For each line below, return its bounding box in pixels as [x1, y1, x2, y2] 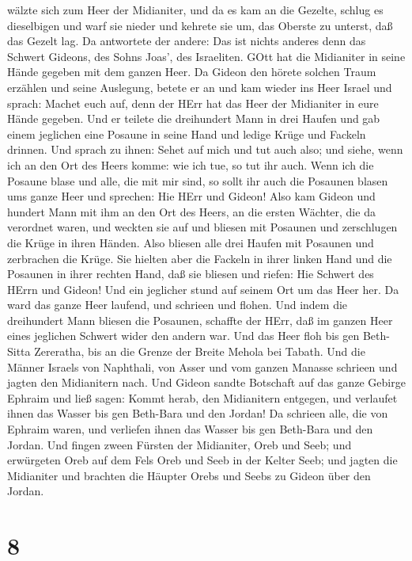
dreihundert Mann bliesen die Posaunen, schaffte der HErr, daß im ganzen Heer [7, 311, 393, 328]
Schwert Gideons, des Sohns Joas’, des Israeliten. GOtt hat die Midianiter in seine [7, 48, 406, 64]
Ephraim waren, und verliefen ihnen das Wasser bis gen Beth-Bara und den [7, 421, 373, 437]
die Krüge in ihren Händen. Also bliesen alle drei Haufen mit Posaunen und [7, 234, 374, 250]
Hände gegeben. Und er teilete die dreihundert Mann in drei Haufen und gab [7, 110, 380, 127]
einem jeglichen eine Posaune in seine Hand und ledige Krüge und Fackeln [7, 125, 366, 142]
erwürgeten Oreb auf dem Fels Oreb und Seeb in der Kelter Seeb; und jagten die [7, 452, 398, 468]
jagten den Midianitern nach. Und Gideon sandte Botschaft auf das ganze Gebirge [7, 374, 406, 391]
